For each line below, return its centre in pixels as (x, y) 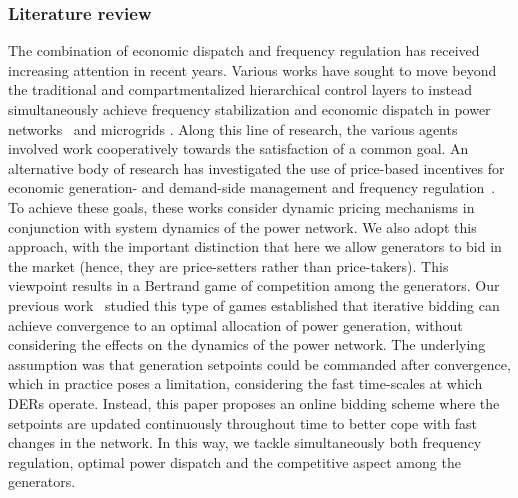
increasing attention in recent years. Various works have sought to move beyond (252, 69)
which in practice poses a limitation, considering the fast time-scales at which (245, 383)
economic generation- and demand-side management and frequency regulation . (252, 187)
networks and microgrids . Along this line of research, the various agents (233, 128)
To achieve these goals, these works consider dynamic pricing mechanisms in (241, 206)
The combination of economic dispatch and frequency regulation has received (244, 50)
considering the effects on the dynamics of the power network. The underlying (247, 344)
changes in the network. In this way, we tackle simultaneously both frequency (245, 442)
